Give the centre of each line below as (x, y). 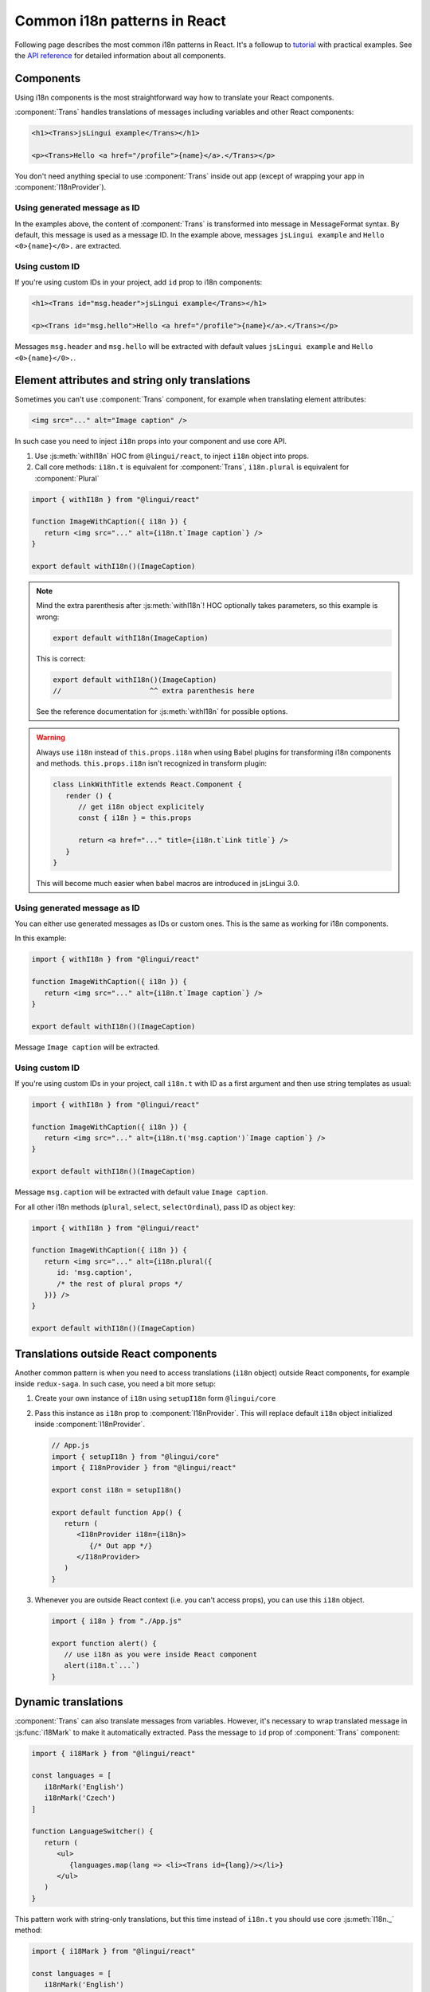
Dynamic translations (69, 1702)
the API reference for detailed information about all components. (120, 55)
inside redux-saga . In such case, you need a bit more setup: (115, 1384)
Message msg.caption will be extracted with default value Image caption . (141, 1192)
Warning (51, 738)
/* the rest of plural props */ (120, 1284)
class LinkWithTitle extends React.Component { (147, 784)
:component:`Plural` (67, 478)
